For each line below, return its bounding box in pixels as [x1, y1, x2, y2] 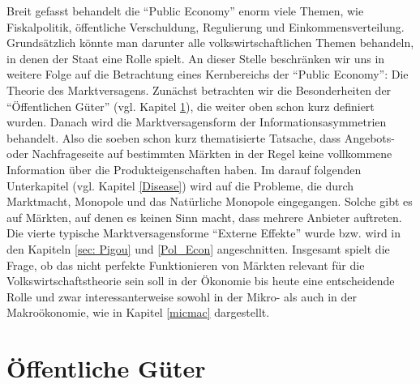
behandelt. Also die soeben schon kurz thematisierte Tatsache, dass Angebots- [6, 129, 395, 146]
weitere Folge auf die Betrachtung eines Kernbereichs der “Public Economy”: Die [6, 66, 409, 83]
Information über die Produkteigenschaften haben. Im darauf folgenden [6, 160, 362, 177]
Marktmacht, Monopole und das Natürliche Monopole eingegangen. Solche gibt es [6, 193, 413, 210]
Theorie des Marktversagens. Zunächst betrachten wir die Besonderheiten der [6, 81, 392, 98]
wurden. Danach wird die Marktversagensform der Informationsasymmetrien [6, 113, 387, 130]
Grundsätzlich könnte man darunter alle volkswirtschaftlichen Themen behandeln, [6, 34, 414, 51]
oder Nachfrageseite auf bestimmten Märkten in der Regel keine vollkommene [6, 145, 392, 162]
